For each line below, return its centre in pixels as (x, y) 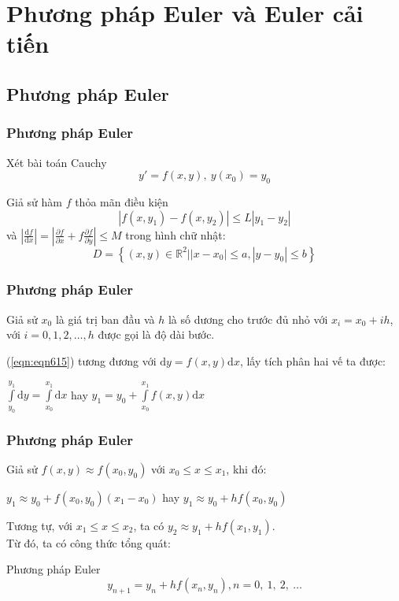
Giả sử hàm (34, 201)
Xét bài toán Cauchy (57, 162)
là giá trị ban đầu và (105, 319)
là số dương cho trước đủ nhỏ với (248, 319)
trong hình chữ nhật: (175, 234)
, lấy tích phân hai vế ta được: (313, 360)
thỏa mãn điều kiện (122, 201)
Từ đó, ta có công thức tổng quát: (89, 542)
